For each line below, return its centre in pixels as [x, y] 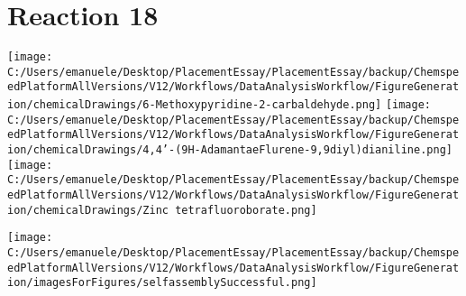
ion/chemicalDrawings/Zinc [88, 210]
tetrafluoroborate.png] [246, 210]
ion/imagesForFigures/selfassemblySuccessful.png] [162, 283]
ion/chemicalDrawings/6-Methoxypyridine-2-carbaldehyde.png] [195, 105]
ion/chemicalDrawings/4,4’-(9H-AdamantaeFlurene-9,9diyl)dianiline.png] [230, 150]
